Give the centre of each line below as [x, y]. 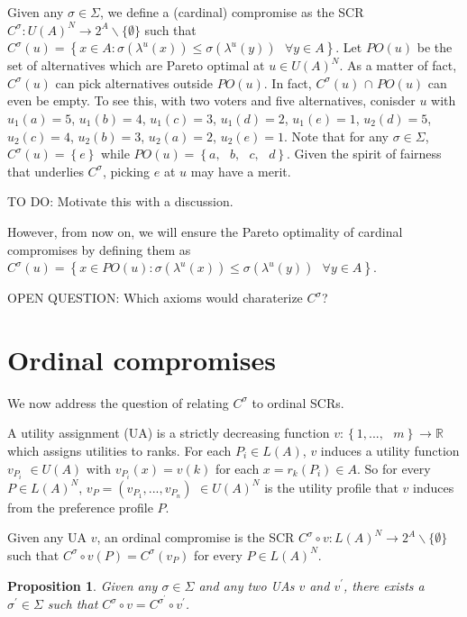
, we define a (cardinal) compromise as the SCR [232, 12]
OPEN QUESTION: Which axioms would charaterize [155, 298]
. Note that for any [336, 136]
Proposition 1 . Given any [82, 585]
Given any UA [47, 537]
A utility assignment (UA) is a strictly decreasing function [169, 433]
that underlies [46, 171]
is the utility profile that [331, 487]
